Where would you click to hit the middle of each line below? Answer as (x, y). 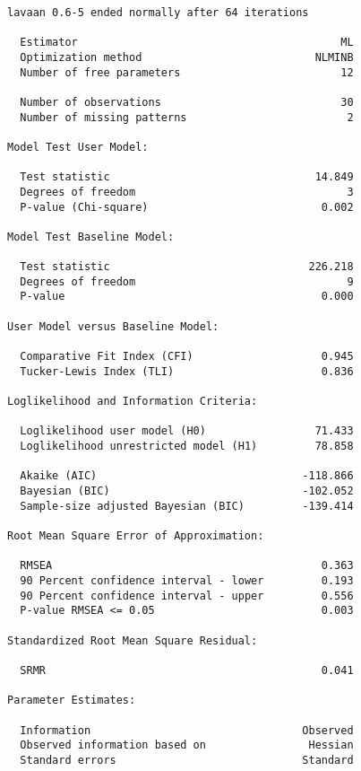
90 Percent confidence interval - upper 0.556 (187, 596)
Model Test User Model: (78, 147)
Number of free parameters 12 (187, 72)
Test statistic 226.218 (187, 267)
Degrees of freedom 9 (187, 281)
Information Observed (187, 730)
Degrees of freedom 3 (187, 192)
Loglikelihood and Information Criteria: (133, 402)
